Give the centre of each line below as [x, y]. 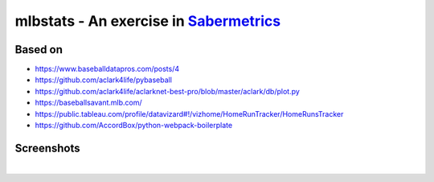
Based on [39, 50]
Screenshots [47, 148]
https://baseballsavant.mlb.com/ [88, 103]
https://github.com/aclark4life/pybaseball [104, 80]
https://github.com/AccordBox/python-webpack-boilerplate [134, 126]
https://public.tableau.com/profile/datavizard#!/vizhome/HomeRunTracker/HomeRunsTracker [189, 114]
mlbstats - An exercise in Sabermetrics [148, 21]
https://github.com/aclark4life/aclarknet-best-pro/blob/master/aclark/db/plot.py [168, 91]
